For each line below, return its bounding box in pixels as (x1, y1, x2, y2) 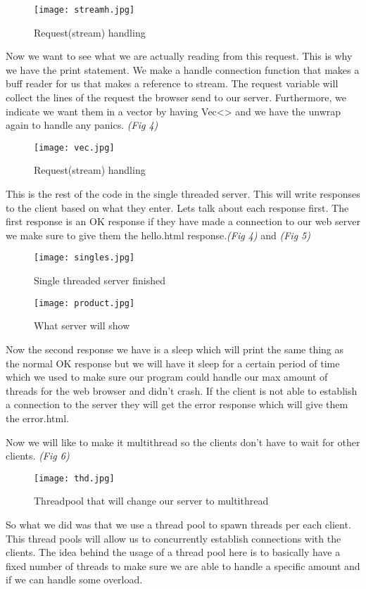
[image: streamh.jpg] (34, 5, 135, 15)
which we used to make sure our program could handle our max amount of (6, 369, 328, 384)
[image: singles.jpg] (34, 253, 135, 263)
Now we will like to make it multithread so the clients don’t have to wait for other (6, 434, 360, 449)
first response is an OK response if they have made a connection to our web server (6, 214, 360, 229)
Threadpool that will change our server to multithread (34, 493, 269, 508)
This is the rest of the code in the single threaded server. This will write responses (6, 186, 360, 201)
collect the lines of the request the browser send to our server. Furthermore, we (6, 90, 346, 105)
